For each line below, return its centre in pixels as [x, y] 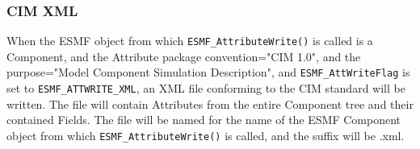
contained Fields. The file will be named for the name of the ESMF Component [204, 120]
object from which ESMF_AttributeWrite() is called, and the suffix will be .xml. [206, 135]
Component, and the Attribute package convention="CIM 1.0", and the [184, 56]
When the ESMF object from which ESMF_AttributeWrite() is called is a [190, 41]
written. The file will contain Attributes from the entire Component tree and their [210, 103]
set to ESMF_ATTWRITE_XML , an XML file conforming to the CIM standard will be [206, 88]
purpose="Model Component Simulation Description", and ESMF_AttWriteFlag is [208, 72]
